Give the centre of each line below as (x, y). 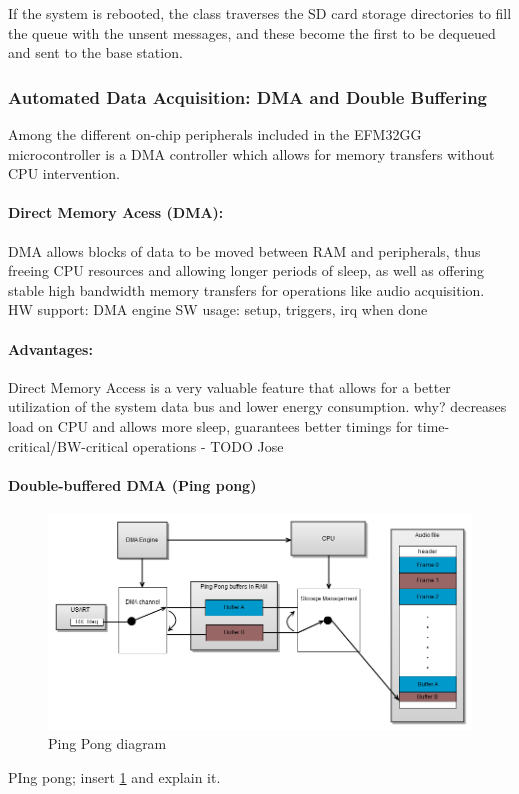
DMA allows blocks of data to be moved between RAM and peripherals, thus (244, 250)
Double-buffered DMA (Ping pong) (132, 484)
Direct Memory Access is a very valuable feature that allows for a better (229, 386)
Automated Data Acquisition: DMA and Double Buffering (248, 96)
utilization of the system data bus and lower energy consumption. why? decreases (257, 406)
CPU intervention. (64, 173)
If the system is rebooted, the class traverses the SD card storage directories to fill (260, 13)
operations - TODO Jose (208, 445)
